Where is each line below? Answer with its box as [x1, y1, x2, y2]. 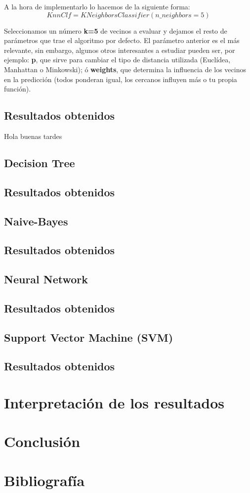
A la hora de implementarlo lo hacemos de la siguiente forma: [4, 1, 190, 11]
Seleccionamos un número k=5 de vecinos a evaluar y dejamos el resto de [4, 25, 227, 36]
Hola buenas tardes [4, 131, 62, 141]
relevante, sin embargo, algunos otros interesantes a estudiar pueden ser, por [4, 45, 235, 55]
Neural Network [4, 271, 88, 287]
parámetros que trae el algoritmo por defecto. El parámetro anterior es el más [4, 35, 240, 45]
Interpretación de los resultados [4, 392, 225, 412]
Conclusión [4, 431, 81, 451]
